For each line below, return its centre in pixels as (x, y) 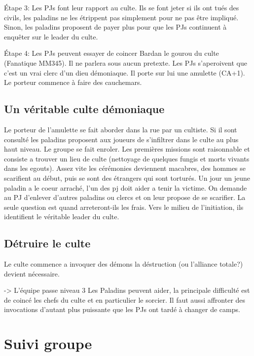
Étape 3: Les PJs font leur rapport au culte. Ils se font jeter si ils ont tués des (122, 7)
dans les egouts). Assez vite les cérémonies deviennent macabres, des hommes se (125, 168)
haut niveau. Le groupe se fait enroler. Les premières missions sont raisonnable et (127, 149)
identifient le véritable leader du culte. (62, 217)
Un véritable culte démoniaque (84, 109)
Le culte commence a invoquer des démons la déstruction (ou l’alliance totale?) (124, 264)
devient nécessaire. (32, 273)
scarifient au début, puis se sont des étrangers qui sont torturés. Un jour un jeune (127, 178)
